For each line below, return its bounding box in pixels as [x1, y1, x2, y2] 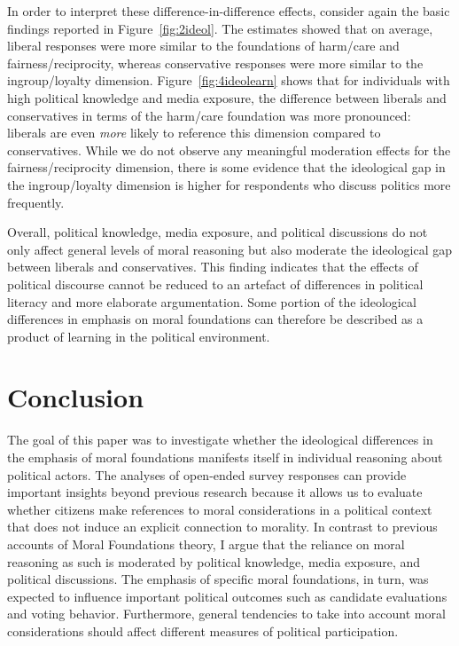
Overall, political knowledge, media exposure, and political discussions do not [7, 223, 428, 241]
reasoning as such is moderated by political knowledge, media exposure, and [7, 552, 421, 571]
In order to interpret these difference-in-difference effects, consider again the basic [7, 2, 450, 20]
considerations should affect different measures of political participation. [7, 621, 399, 640]
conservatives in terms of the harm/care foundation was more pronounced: [7, 106, 411, 124]
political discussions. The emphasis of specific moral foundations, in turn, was [7, 570, 429, 588]
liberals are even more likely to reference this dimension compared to [7, 123, 381, 142]
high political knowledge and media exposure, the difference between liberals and [7, 88, 447, 106]
